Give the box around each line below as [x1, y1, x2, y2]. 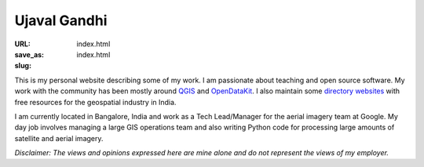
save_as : [14, 49, 45, 59]
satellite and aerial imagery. [14, 133, 104, 143]
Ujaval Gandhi [14, 12, 108, 29]
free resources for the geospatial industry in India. [14, 97, 177, 107]
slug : [14, 61, 31, 71]
